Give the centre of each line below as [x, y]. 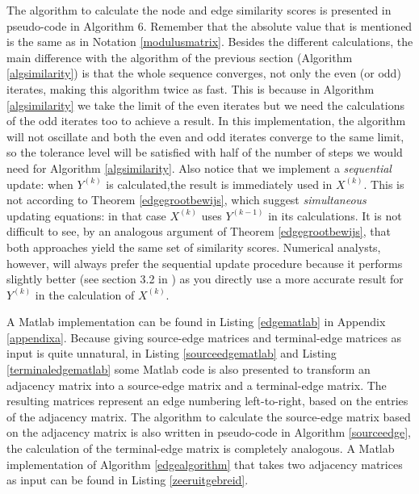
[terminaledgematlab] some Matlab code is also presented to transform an [189, 369]
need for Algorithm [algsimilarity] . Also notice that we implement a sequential [199, 167]
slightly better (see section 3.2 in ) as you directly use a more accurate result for [205, 279]
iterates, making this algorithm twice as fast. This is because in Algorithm [191, 88]
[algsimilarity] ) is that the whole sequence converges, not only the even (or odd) [204, 73]
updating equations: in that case [86, 215]
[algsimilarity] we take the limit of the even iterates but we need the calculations [205, 105]
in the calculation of [85, 294]
